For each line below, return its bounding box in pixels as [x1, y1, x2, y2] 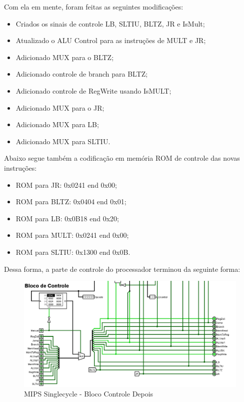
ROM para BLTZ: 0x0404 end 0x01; [15, 196, 126, 207]
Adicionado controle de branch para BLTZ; [15, 69, 148, 79]
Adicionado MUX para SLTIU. [15, 136, 110, 146]
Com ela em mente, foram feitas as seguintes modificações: [4, 2, 183, 12]
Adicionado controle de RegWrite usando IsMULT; [15, 85, 171, 96]
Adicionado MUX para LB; [15, 119, 99, 130]
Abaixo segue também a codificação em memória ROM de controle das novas [4, 153, 240, 163]
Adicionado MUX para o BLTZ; [15, 52, 114, 62]
